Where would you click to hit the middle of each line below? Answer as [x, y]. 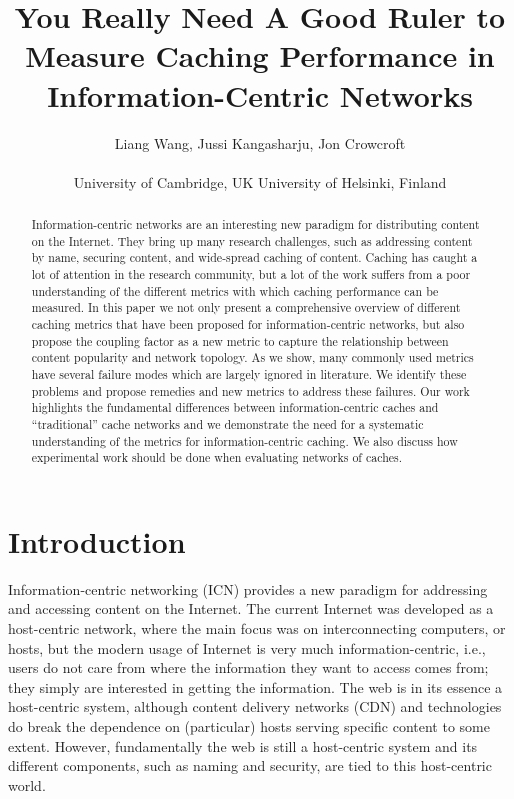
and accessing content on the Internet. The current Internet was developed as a [251, 608]
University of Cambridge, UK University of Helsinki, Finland [260, 181]
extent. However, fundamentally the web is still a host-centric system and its [243, 745]
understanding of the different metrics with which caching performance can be [235, 290]
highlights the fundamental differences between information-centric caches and [235, 407]
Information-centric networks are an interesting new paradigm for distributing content [255, 224]
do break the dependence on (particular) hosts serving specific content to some [249, 726]
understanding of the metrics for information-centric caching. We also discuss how [244, 440]
